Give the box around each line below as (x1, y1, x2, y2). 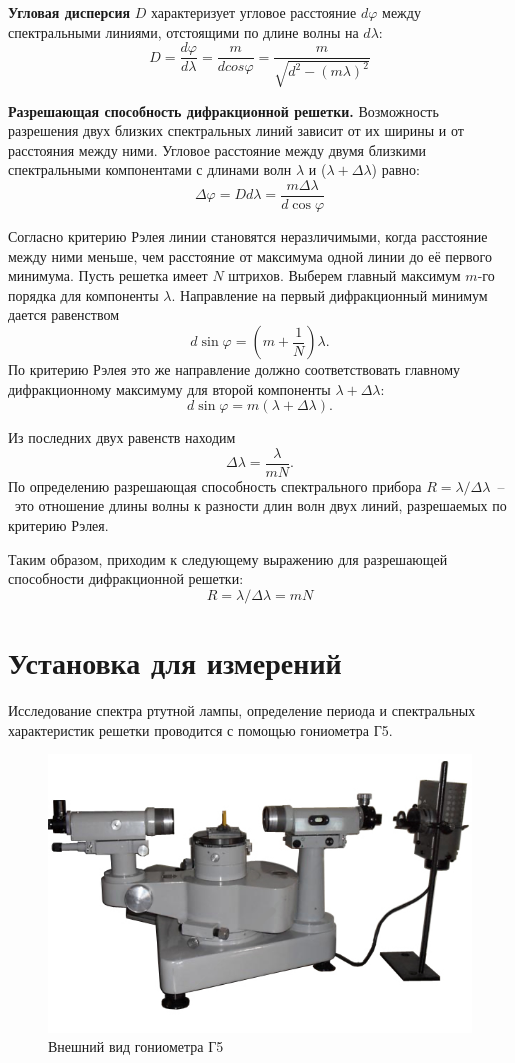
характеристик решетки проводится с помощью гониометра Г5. (8, 719, 393, 740)
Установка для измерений (8, 642, 342, 683)
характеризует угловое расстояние (150, 2, 357, 22)
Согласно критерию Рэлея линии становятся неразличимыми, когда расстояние (8, 226, 488, 247)
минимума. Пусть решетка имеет (8, 265, 208, 286)
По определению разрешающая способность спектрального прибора (8, 475, 422, 496)
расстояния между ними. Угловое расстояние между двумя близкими (8, 139, 427, 160)
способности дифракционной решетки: (8, 568, 244, 589)
